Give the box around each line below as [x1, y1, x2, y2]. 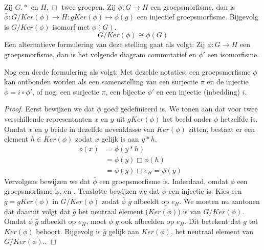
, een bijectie [105, 86, 145, 97]
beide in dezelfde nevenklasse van [50, 123, 155, 134]
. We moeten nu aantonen [179, 196, 260, 206]
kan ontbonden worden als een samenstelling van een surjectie [4, 76, 199, 87]
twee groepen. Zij [61, 1, 116, 12]
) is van [178, 206, 201, 216]
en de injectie [207, 76, 249, 87]
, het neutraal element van [170, 225, 253, 236]
